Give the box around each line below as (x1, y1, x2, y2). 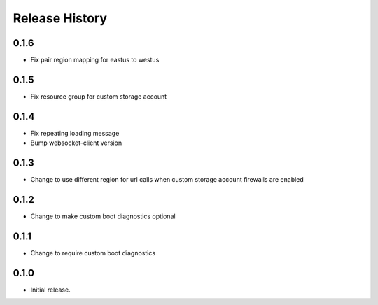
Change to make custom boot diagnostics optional (30, 212, 176, 220)
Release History (13, 10, 108, 26)
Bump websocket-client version (30, 139, 122, 147)
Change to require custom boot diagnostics (30, 248, 156, 257)
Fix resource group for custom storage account (30, 92, 167, 101)
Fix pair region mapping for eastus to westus (30, 56, 160, 64)
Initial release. (30, 285, 71, 294)
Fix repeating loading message (30, 129, 120, 137)
